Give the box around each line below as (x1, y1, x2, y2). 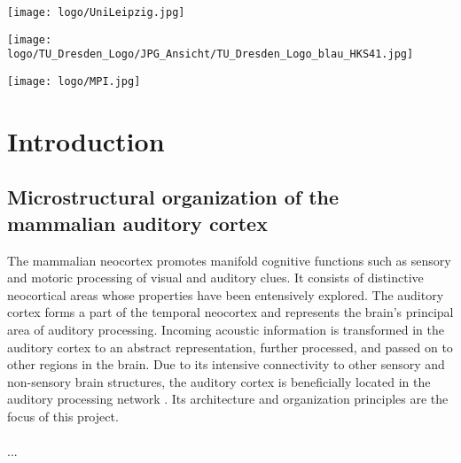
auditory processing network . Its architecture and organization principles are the (7, 390, 449, 408)
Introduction (7, 122, 165, 158)
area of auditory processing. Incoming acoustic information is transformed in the (7, 320, 444, 338)
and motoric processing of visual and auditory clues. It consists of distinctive (7, 268, 424, 287)
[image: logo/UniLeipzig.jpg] (7, 6, 185, 19)
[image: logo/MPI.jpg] (7, 74, 141, 88)
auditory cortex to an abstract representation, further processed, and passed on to (7, 337, 453, 356)
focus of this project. (7, 406, 119, 425)
